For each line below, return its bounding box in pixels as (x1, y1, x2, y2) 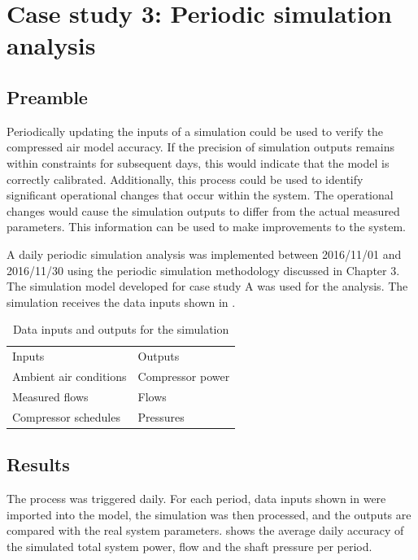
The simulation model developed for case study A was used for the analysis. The (7, 278, 408, 295)
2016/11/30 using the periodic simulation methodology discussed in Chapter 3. (7, 261, 400, 278)
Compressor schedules (12, 408, 120, 425)
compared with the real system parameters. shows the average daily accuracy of (7, 522, 404, 539)
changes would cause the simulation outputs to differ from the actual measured (7, 202, 400, 219)
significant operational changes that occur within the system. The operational (7, 186, 394, 203)
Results (7, 452, 70, 477)
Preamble (7, 84, 88, 109)
